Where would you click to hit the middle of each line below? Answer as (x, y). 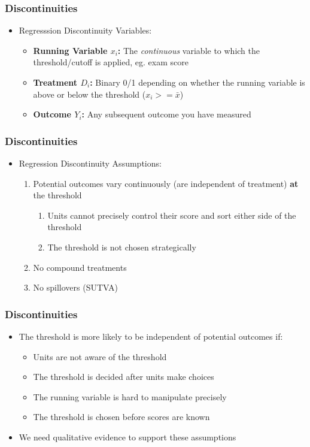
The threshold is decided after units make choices (124, 377)
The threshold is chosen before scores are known (121, 417)
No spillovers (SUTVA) (75, 287)
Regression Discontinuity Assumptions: (90, 163)
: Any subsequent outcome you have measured (166, 114)
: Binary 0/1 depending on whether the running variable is (197, 82)
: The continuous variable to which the (189, 50)
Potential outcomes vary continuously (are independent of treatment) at (166, 183)
